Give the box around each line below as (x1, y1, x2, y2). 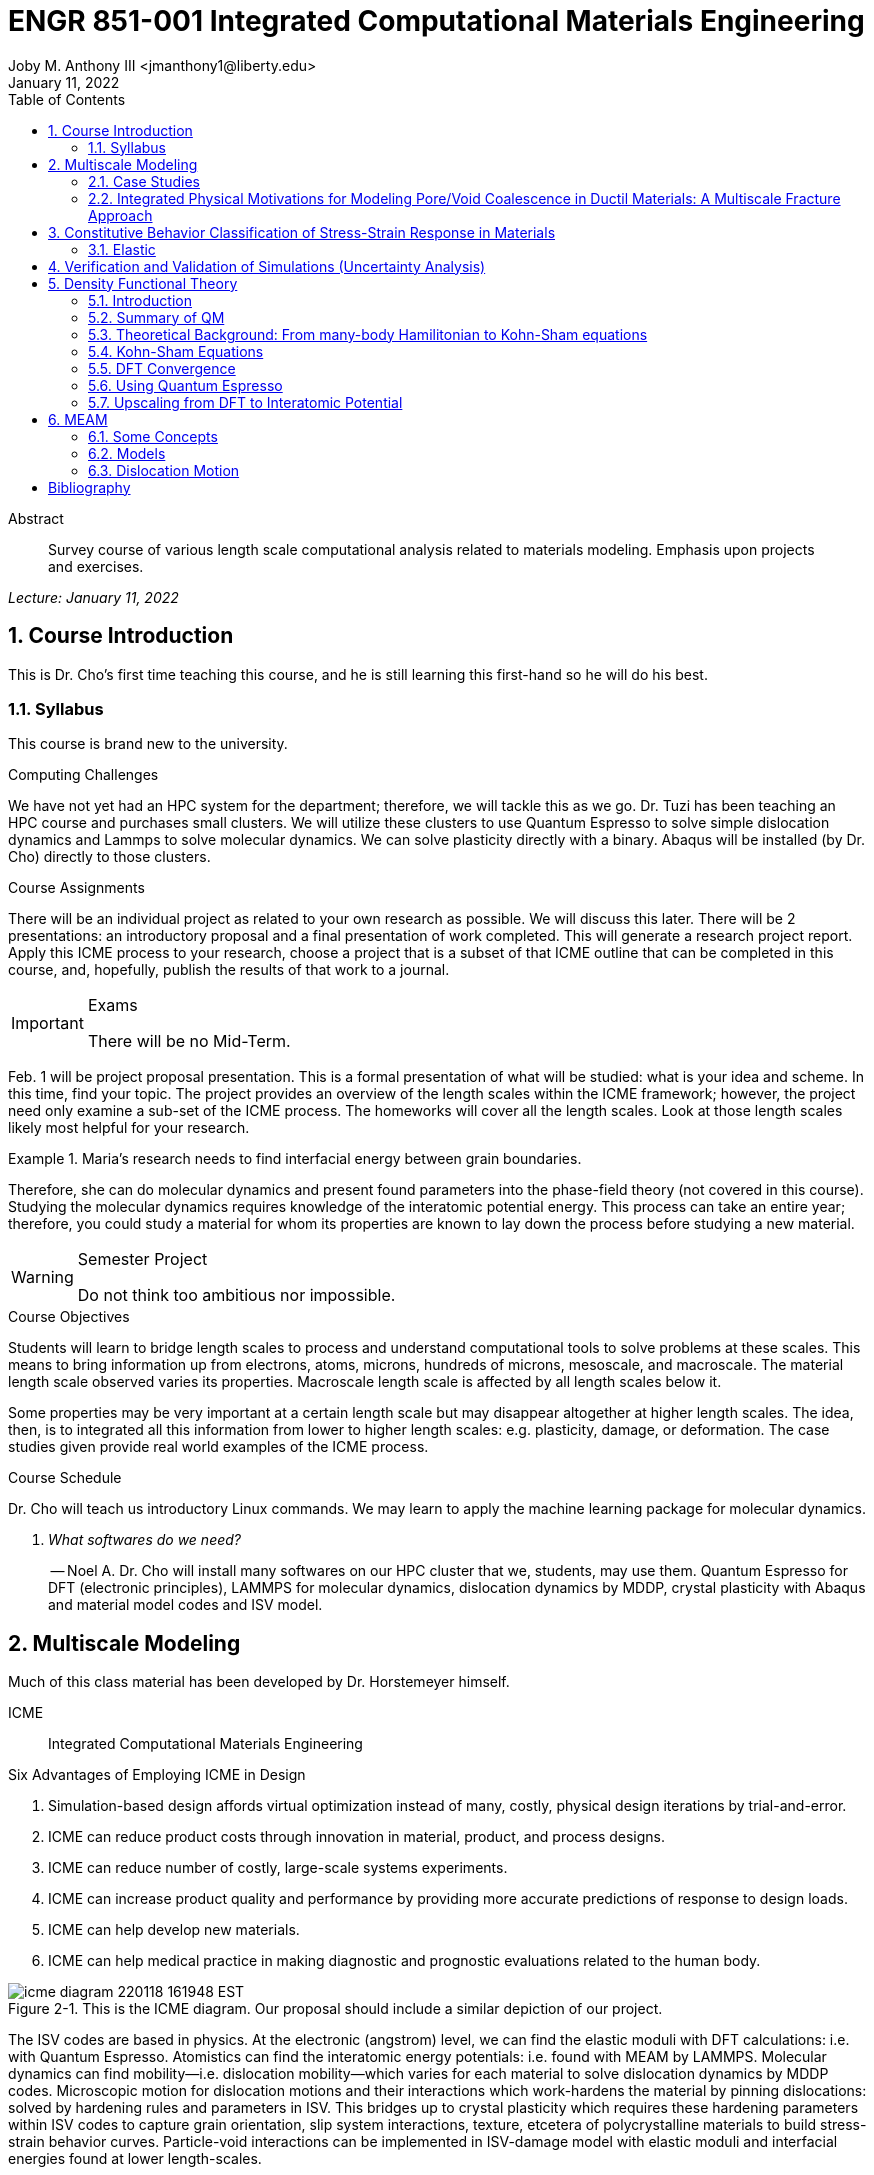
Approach (88, 206, 153, 224)
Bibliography (48, 478, 131, 496)
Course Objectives (8, 1308, 130, 1326)
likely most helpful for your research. (8, 1119, 250, 1137)
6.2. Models (88, 444, 166, 462)
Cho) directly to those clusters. (8, 848, 211, 866)
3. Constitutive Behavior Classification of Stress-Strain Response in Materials (48, 223, 556, 241)
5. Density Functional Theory (48, 274, 238, 292)
